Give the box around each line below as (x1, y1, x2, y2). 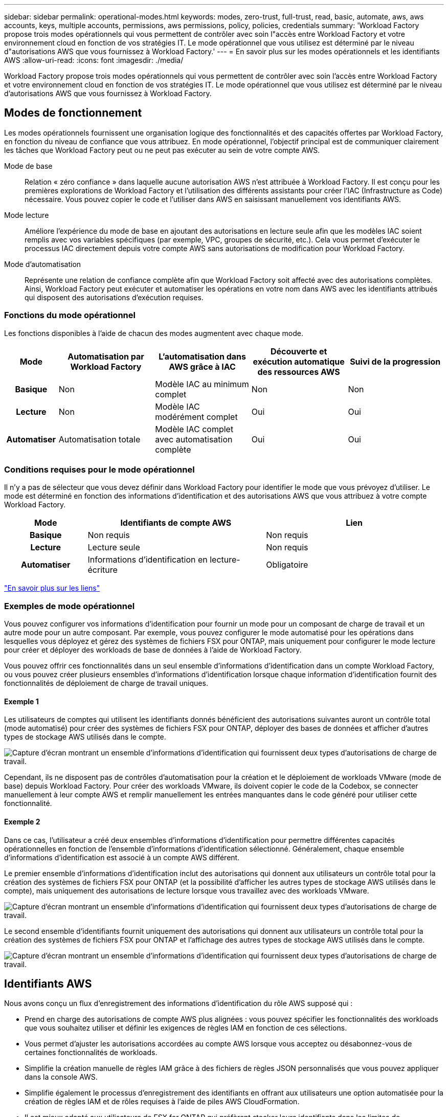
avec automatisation (155, 434, 233, 444)
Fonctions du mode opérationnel (4, 310, 136, 321)
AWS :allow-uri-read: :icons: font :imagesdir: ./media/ (4, 56, 184, 64)
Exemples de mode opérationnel (4, 600, 135, 611)
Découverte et (270, 346, 327, 356)
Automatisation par (68, 351, 144, 362)
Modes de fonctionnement (4, 106, 142, 120)
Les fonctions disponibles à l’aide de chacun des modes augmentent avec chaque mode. (4, 328, 303, 338)
